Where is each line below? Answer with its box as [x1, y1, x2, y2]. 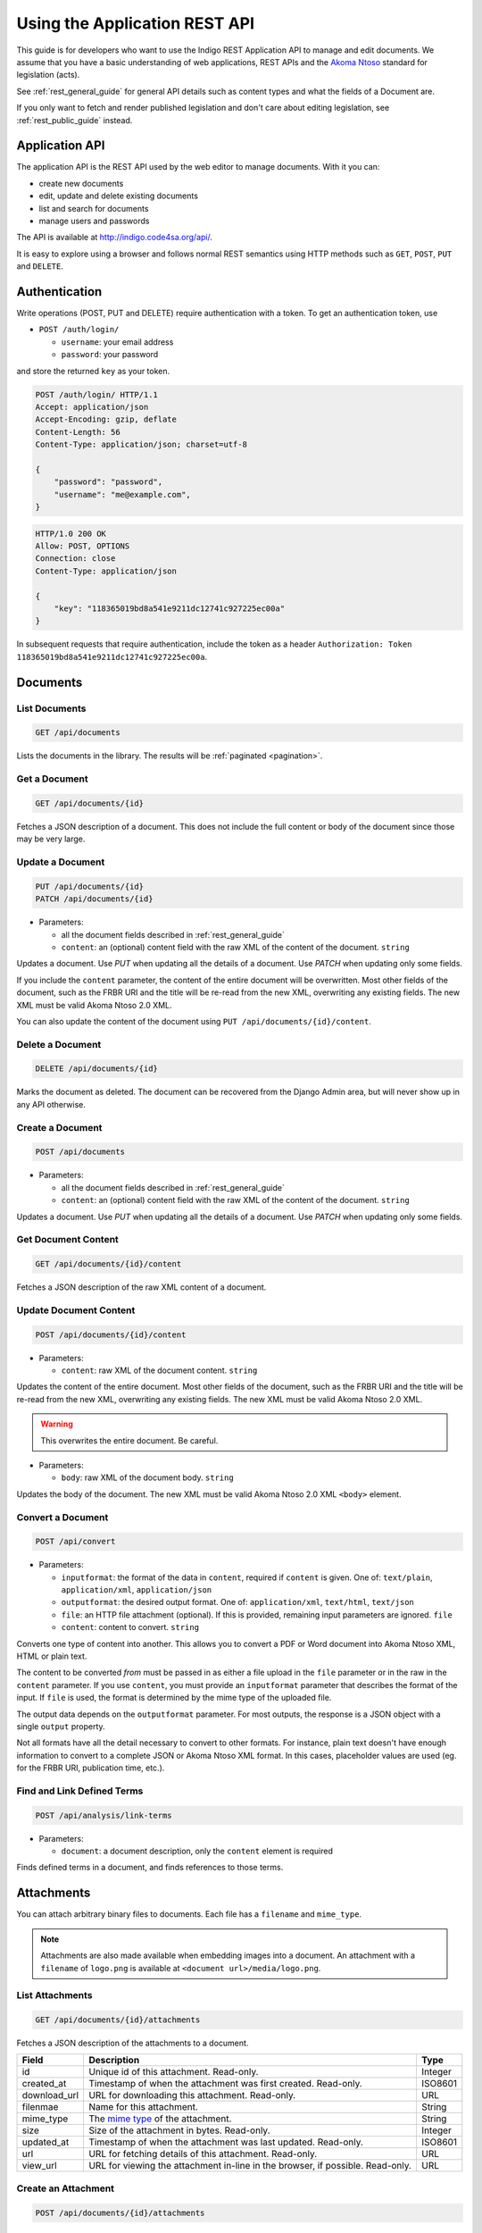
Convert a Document [16, 1510, 109, 1523]
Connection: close [35, 554, 116, 564]
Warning [40, 1418, 73, 1429]
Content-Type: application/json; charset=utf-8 [35, 439, 247, 450]
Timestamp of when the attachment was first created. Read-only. [88, 2078, 363, 2090]
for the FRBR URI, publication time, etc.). [16, 1762, 165, 1773]
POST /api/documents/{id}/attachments [35, 2207, 205, 2218]
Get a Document [16, 773, 88, 785]
